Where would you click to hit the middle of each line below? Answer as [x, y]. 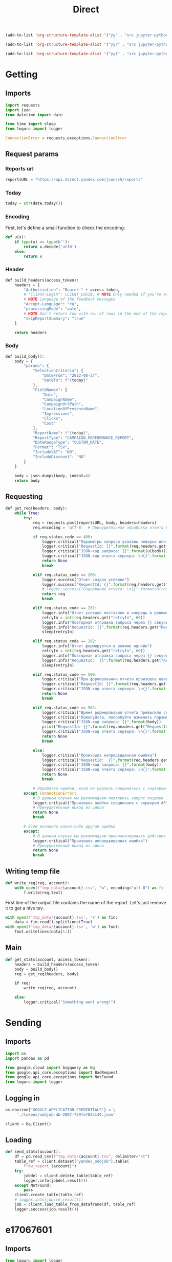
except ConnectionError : [50, 793]
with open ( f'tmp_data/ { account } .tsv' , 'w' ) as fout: [63, 927]
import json [18, 110]
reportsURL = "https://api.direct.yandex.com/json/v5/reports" [74, 179]
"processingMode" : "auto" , [52, 309]
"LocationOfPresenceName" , [71, 409]
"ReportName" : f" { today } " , [61, 433]
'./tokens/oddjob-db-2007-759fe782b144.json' [66, 1115]
